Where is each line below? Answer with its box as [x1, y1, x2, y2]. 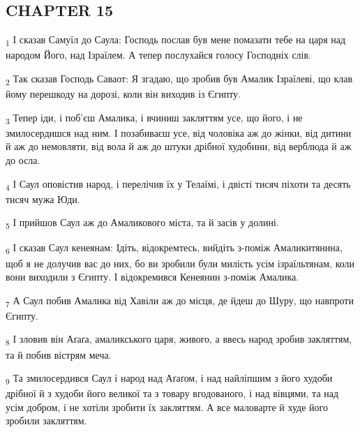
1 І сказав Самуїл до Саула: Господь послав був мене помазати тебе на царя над [6, 32, 346, 48]
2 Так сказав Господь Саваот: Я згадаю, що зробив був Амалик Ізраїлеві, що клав [6, 70, 353, 87]
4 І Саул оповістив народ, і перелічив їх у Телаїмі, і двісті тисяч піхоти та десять [6, 176, 351, 193]
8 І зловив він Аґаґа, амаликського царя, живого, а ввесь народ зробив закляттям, [6, 332, 352, 348]
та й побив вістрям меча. [6, 347, 112, 362]
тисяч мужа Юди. [6, 191, 80, 206]
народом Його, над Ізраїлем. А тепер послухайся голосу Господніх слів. [6, 47, 311, 62]
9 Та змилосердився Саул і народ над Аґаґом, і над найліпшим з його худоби [6, 371, 333, 387]
